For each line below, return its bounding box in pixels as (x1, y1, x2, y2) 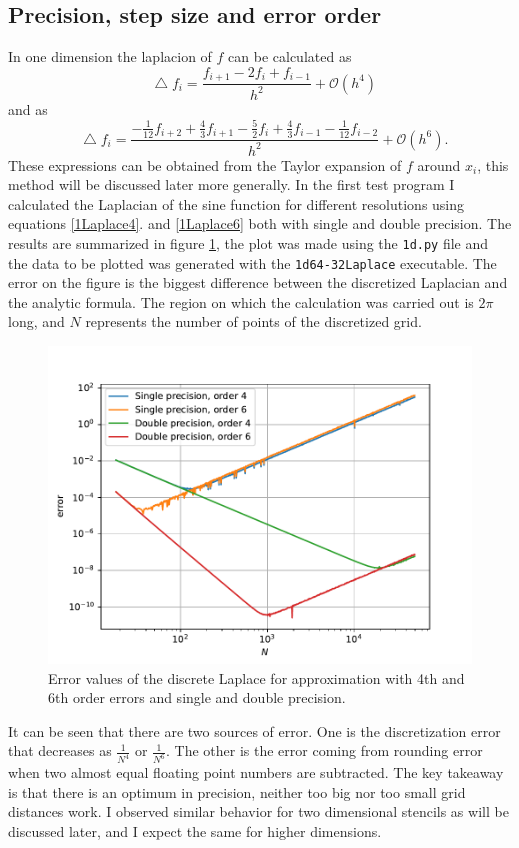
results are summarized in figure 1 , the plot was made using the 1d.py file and (8, 232, 489, 253)
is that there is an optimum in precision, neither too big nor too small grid (8, 781, 466, 802)
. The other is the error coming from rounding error (166, 740, 483, 761)
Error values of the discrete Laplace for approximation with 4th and (48, 667, 465, 688)
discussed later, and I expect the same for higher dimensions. (8, 821, 382, 842)
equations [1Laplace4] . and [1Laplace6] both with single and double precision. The (8, 213, 512, 234)
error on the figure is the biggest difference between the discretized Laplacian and (8, 272, 508, 293)
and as (8, 98, 48, 119)
